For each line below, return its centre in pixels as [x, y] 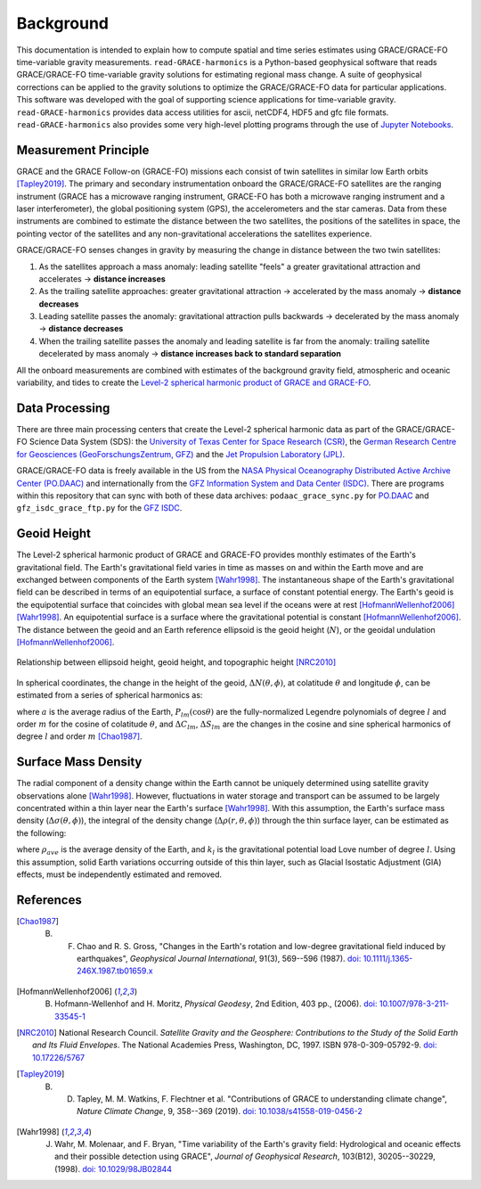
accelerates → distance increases [102, 279]
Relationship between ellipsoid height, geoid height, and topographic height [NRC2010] [176, 662]
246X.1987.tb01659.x [115, 971]
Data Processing [63, 408]
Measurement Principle [83, 150]
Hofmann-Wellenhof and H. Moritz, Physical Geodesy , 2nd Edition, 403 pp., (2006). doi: [216, 1004]
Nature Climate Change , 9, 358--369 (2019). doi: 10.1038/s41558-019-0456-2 [220, 1111]
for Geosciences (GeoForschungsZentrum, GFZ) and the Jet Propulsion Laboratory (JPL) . [181, 454]
